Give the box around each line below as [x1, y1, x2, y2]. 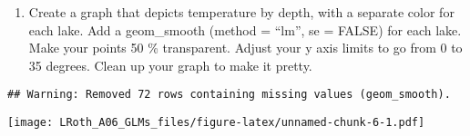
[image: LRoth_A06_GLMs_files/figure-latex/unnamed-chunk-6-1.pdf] [7, 116, 425, 130]
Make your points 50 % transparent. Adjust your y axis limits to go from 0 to [28, 38, 463, 57]
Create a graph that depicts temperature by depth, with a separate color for [28, 3, 455, 21]
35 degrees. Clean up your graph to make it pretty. [28, 55, 312, 74]
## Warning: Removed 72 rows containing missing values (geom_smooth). [7, 88, 451, 102]
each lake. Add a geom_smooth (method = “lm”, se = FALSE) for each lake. [28, 20, 462, 39]
